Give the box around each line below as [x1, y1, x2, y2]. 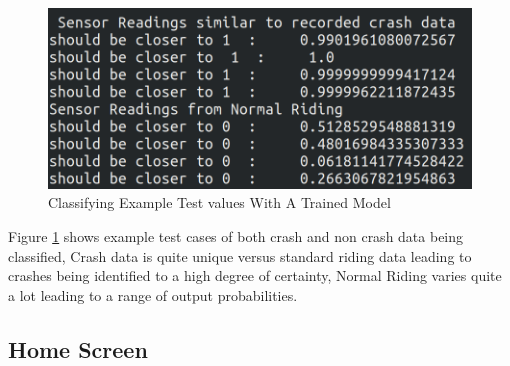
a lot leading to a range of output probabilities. [8, 284, 298, 305]
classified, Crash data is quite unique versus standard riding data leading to [8, 245, 472, 266]
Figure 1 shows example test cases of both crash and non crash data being [8, 225, 464, 246]
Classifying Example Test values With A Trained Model [48, 192, 391, 213]
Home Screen [8, 333, 148, 364]
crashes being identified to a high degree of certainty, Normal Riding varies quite [8, 265, 502, 286]
